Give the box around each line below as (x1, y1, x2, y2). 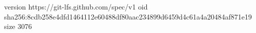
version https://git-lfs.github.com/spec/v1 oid (4, 1, 148, 11)
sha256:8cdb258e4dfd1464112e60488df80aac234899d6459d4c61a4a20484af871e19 (4, 11, 252, 21)
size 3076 (4, 21, 32, 31)
